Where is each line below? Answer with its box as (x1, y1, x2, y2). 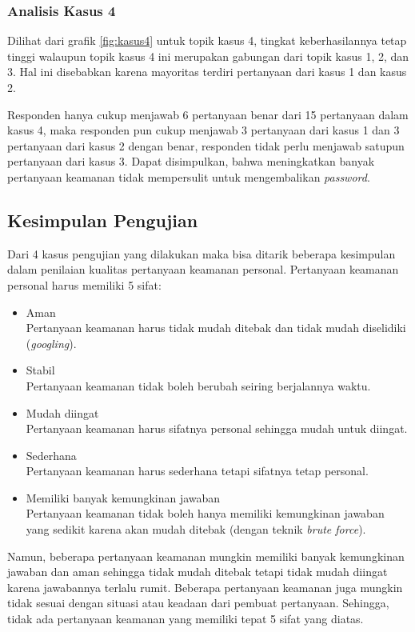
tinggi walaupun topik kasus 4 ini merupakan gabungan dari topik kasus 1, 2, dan (7, 47, 409, 64)
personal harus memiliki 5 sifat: (7, 276, 162, 293)
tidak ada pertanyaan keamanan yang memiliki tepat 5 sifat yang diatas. (7, 610, 364, 627)
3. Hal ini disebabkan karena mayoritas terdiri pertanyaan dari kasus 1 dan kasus (7, 63, 407, 80)
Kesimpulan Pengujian (7, 207, 198, 232)
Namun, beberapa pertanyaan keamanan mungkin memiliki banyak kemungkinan (7, 547, 405, 564)
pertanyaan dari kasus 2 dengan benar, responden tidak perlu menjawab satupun (7, 137, 405, 154)
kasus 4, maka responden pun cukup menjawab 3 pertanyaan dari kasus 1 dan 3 (7, 122, 400, 138)
